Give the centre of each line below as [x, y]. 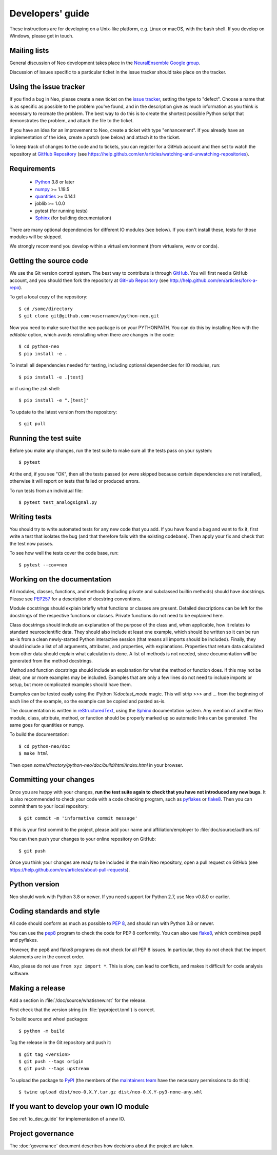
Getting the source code [49, 261]
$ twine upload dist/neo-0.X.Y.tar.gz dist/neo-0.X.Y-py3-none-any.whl [111, 1092]
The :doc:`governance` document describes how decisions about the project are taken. [102, 1146]
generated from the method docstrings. [51, 660]
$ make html [34, 753]
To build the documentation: [39, 734]
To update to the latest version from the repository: [63, 412]
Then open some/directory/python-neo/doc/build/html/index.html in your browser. [96, 765]
